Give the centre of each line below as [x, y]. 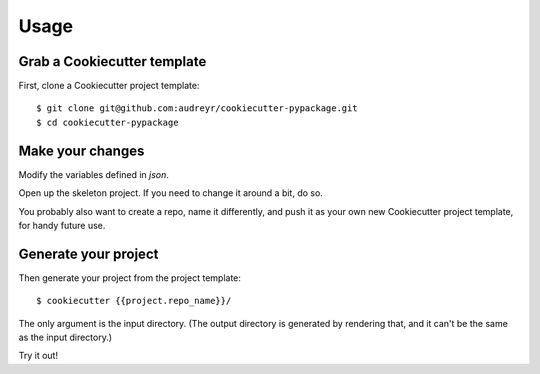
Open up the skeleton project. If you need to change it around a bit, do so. [171, 193]
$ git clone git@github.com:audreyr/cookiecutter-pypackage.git [197, 108]
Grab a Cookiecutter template [112, 61]
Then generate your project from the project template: [130, 277]
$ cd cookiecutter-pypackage [107, 122]
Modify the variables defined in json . [94, 174]
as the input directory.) [65, 337]
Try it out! [38, 356]
